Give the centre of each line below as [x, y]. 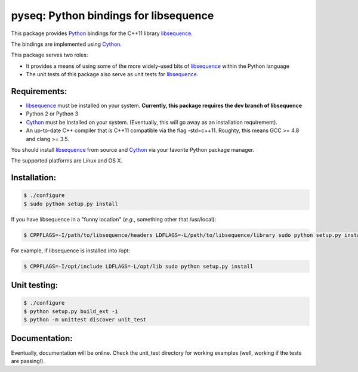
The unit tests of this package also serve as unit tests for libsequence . [112, 74]
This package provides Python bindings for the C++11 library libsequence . [102, 33]
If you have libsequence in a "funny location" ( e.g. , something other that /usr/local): [114, 219]
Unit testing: [35, 285]
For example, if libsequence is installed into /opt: [71, 251]
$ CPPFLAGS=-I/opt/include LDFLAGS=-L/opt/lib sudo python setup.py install [138, 266]
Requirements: [39, 91]
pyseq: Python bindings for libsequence [112, 15]
